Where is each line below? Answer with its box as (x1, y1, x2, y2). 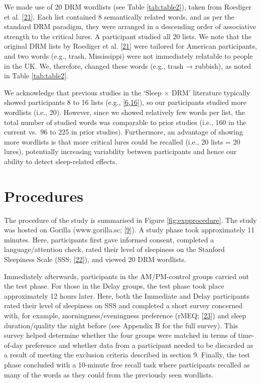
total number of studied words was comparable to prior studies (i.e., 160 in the (4, 116, 246, 127)
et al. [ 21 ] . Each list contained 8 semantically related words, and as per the (4, 11, 234, 22)
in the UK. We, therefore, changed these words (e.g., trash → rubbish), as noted (4, 60, 251, 71)
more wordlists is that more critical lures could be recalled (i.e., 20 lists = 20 (4, 136, 240, 147)
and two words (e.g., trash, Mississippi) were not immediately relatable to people (4, 50, 253, 61)
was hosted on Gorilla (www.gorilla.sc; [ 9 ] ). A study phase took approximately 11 (4, 224, 255, 235)
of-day (4, 339, 23, 350)
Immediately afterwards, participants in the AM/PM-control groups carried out (4, 271, 249, 281)
